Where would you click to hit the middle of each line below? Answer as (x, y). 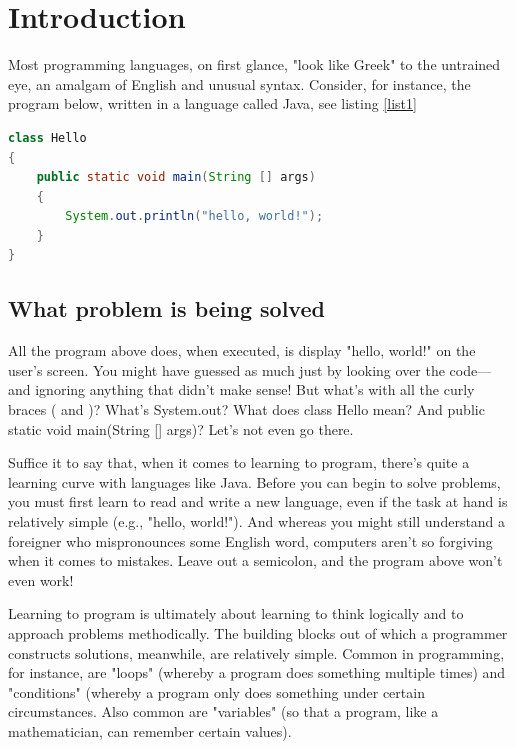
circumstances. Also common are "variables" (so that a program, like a (223, 711)
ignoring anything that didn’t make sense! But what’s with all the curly (255, 389)
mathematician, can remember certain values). (150, 730)
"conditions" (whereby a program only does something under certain (216, 691)
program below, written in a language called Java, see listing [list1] (212, 103)
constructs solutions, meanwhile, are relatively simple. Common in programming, (256, 652)
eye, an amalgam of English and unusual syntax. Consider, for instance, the (239, 83)
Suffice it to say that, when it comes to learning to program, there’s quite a (239, 462)
